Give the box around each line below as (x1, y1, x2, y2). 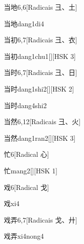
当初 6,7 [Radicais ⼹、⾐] (4, 35, 77, 45)
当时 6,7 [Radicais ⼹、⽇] (4, 67, 77, 77)
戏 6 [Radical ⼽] (4, 182, 49, 192)
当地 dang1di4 (4, 18, 44, 28)
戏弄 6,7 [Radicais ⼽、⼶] (4, 214, 77, 225)
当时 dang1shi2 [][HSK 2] (4, 83, 74, 94)
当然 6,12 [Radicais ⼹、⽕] (4, 116, 81, 127)
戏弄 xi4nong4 (4, 231, 44, 241)
